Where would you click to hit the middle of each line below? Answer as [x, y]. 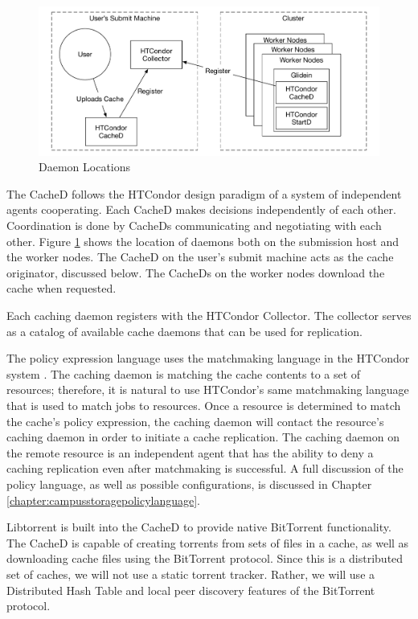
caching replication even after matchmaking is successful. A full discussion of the [205, 468]
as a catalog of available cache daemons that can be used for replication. [184, 331]
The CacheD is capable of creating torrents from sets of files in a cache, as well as [208, 542]
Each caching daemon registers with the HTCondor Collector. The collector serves [209, 316]
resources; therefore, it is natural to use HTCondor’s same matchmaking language [208, 389]
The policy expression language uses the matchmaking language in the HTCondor [208, 358]
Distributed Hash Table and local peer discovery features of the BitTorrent [191, 590]
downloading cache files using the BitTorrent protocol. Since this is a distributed [205, 558]
